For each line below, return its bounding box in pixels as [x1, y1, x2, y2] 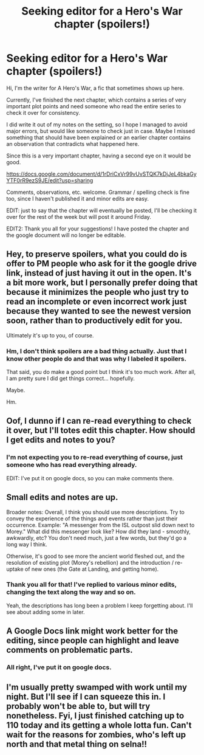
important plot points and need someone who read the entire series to [6, 102, 182, 110]
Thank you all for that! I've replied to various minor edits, [6, 581, 177, 589]
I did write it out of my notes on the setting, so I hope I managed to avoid [6, 120, 188, 128]
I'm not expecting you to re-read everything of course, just [6, 453, 183, 461]
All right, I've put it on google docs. [6, 663, 112, 672]
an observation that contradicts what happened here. [6, 140, 140, 147]
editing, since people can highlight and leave [6, 635, 179, 646]
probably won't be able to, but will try [6, 701, 151, 711]
